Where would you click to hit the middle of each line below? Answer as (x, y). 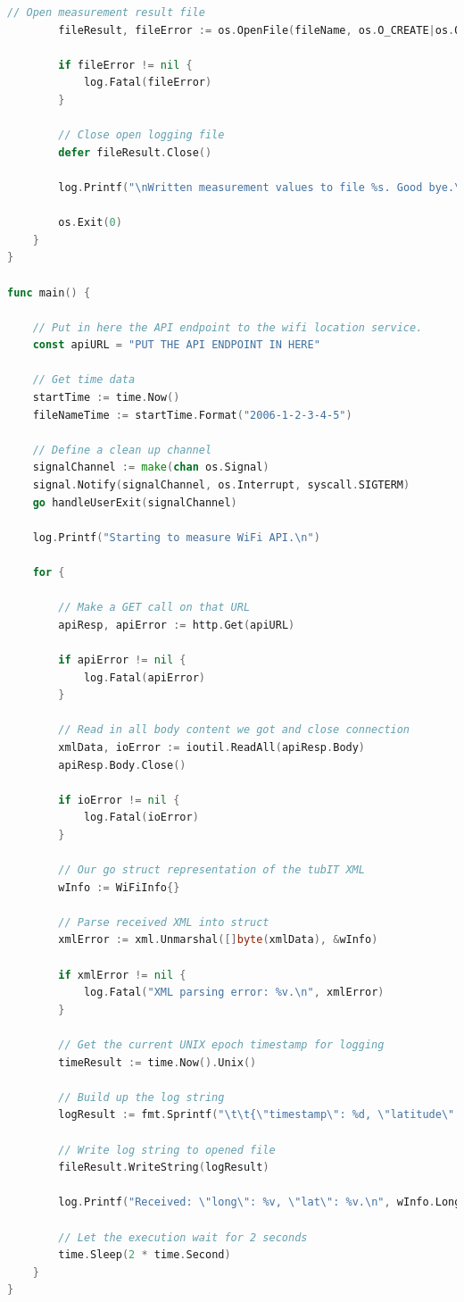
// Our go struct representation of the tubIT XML (211, 870)
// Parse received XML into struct (164, 922)
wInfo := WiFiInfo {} (119, 887)
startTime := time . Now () (106, 398)
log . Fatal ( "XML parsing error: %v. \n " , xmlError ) (234, 993)
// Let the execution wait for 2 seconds (183, 1237)
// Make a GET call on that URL (154, 608)
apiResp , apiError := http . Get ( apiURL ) (177, 625)
